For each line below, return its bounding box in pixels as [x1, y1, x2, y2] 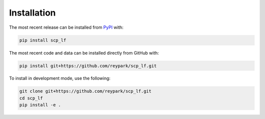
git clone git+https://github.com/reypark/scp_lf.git [19, 88, 152, 94]
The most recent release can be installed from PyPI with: [9, 24, 124, 30]
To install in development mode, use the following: [9, 76, 110, 81]
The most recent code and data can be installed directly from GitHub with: [9, 50, 159, 56]
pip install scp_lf [19, 37, 66, 43]
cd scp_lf [19, 95, 43, 101]
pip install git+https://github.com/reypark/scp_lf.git [19, 63, 157, 68]
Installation [9, 7, 56, 18]
